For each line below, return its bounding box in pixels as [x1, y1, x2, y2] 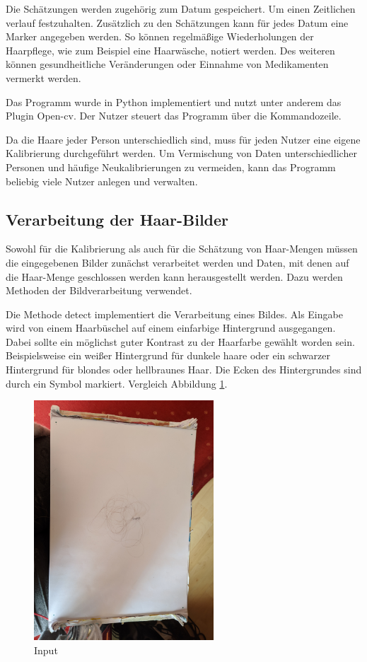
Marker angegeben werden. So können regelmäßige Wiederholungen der [6, 29, 314, 44]
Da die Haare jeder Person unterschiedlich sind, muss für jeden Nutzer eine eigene [6, 132, 361, 146]
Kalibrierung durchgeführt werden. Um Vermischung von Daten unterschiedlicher [6, 146, 357, 161]
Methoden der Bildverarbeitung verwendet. [6, 283, 192, 298]
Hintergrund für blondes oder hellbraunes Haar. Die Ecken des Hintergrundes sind [6, 362, 362, 377]
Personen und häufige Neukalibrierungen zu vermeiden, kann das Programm [6, 159, 336, 174]
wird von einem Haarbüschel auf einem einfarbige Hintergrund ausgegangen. [6, 320, 336, 335]
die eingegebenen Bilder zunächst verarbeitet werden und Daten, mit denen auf [6, 255, 349, 269]
